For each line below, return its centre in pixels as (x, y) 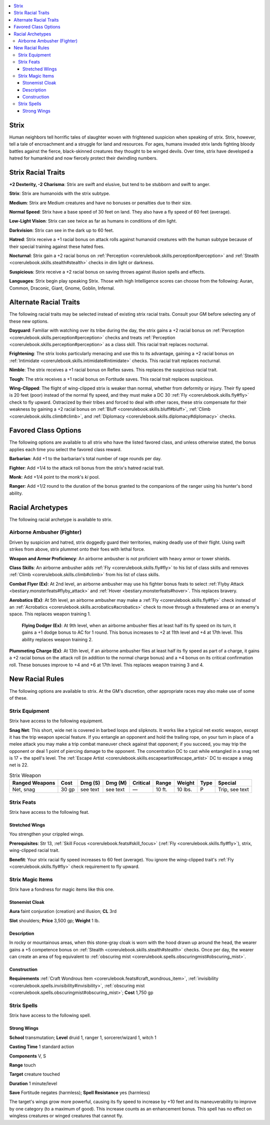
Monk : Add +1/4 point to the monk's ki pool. (54, 477)
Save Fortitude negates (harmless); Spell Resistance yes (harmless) (80, 1092)
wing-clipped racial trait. (34, 850)
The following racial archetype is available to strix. (61, 519)
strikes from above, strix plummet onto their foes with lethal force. (77, 549)
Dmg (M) (116, 783)
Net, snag (24, 789)
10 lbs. (184, 789)
